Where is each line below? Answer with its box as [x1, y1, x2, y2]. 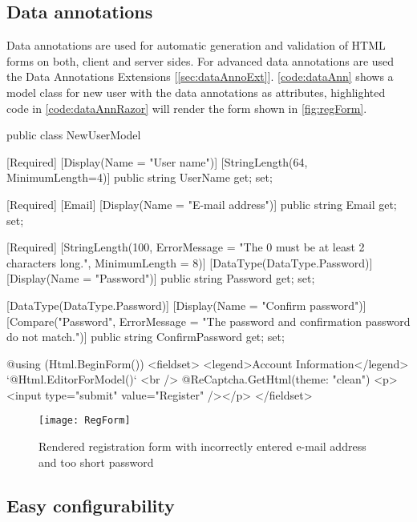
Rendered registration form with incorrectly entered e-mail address [38, 438, 366, 455]
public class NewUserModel [6, 126, 141, 143]
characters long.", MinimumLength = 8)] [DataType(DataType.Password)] [6, 254, 373, 271]
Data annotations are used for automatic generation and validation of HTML [6, 37, 386, 54]
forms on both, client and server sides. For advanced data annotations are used [6, 52, 395, 69]
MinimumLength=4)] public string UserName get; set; [6, 169, 273, 186]
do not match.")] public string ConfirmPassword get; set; [6, 328, 285, 345]
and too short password [38, 453, 154, 470]
